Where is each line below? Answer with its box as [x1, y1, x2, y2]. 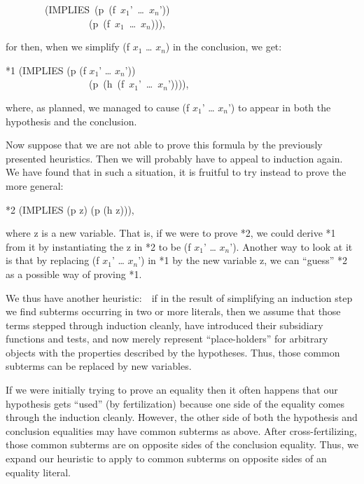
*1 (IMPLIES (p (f [6, 62, 86, 77]
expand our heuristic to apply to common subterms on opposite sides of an [6, 451, 327, 466]
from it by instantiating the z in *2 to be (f [6, 239, 191, 254]
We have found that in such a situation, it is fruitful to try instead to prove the [6, 165, 346, 179]
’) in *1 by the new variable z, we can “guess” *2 [138, 253, 347, 268]
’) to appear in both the [227, 99, 331, 114]
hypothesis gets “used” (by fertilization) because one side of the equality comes [6, 396, 344, 410]
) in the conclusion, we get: [165, 39, 282, 54]
